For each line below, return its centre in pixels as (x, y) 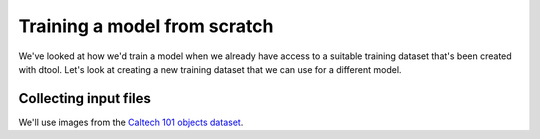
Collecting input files (85, 98)
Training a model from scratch (146, 26)
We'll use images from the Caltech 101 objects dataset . (131, 122)
